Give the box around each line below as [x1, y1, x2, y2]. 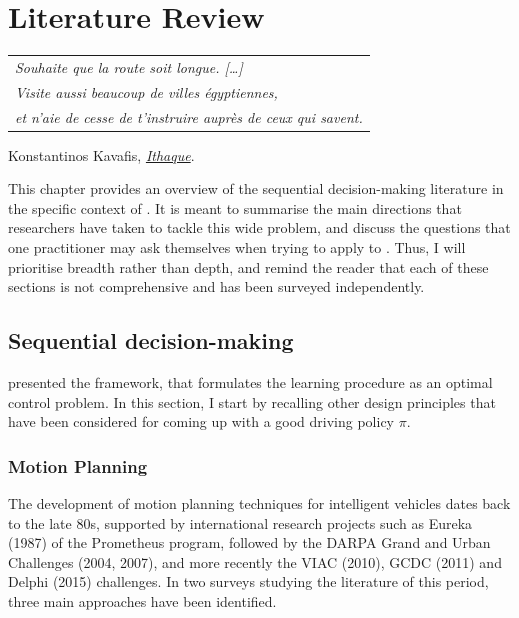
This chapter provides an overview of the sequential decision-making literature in [8, 178, 504, 199]
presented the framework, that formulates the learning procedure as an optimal [8, 372, 493, 393]
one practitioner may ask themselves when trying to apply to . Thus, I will [8, 237, 466, 258]
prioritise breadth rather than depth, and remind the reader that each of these [8, 256, 489, 277]
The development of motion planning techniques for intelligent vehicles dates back [8, 493, 511, 514]
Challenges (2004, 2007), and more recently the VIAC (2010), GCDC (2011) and [8, 551, 502, 572]
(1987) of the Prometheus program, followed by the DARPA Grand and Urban [8, 532, 491, 553]
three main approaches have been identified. [8, 590, 277, 611]
